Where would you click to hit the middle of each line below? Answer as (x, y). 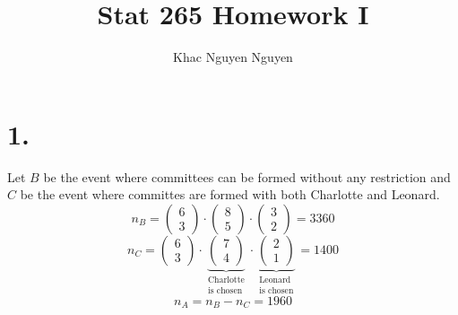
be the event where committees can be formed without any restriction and (247, 176)
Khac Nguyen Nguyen (233, 57)
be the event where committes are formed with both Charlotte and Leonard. (230, 194)
